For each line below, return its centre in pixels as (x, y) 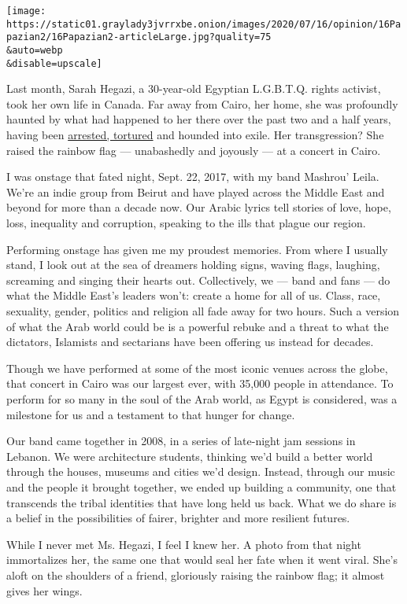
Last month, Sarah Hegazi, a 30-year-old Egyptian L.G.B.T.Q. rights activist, (194, 88)
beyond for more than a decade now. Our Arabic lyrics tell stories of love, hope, (199, 207)
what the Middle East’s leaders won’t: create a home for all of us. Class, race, (194, 295)
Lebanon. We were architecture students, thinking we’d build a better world (190, 456)
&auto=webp (35, 50)
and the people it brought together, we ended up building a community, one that (202, 486)
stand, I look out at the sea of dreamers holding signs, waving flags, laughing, (193, 265)
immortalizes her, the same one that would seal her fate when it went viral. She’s (202, 560)
